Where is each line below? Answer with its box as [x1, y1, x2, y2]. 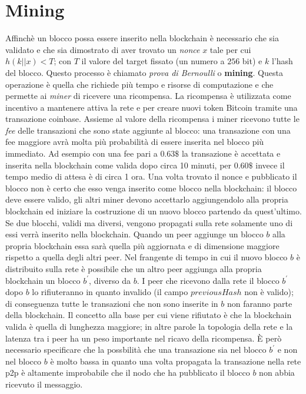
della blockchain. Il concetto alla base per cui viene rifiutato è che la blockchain [5, 309, 292, 321]
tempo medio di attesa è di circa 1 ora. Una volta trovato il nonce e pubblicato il [5, 170, 297, 183]
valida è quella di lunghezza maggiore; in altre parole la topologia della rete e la [5, 320, 293, 332]
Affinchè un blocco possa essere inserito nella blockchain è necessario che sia [5, 32, 279, 44]
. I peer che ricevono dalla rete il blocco [137, 274, 280, 286]
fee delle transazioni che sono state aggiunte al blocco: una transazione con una [5, 124, 291, 136]
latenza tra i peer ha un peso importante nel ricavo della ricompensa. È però [5, 332, 282, 344]
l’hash [271, 55, 293, 67]
